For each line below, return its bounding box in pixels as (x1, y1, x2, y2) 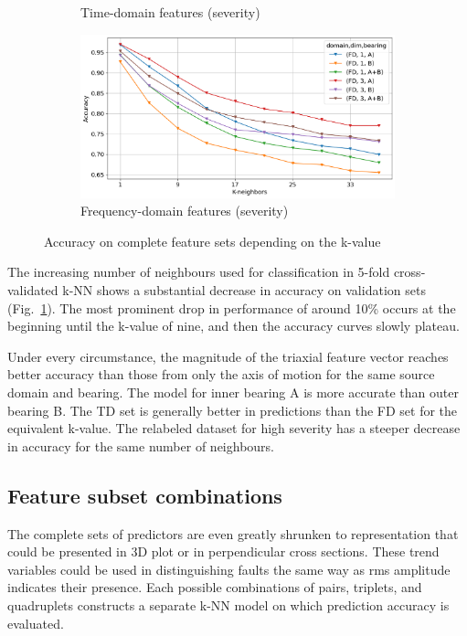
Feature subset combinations (7, 481, 282, 509)
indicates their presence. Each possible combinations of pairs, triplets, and (7, 578, 422, 597)
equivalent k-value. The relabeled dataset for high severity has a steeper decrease (7, 419, 461, 438)
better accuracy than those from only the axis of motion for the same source (7, 365, 435, 384)
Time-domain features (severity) (80, 3, 260, 21)
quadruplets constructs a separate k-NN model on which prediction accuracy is (7, 595, 450, 614)
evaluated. (7, 613, 64, 632)
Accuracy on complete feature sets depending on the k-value (44, 231, 381, 250)
